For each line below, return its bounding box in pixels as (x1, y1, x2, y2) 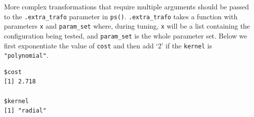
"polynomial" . (4, 50, 48, 60)
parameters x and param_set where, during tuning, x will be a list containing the (4, 21, 250, 31)
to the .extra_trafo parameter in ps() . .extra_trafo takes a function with (4, 11, 238, 21)
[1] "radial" (4, 107, 46, 115)
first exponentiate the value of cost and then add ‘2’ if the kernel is (4, 40, 212, 50)
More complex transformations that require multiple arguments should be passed (4, 1, 249, 11)
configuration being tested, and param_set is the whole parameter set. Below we (4, 30, 247, 40)
